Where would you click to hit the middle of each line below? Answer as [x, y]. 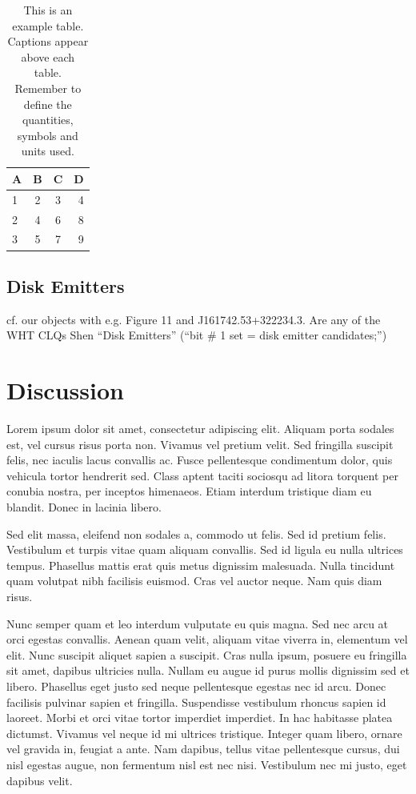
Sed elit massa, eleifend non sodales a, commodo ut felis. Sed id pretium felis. [196, 533]
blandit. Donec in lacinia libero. [84, 507]
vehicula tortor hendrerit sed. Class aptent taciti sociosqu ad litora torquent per [202, 475]
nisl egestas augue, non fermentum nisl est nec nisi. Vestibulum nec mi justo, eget [207, 764]
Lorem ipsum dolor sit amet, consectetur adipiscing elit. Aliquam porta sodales [200, 429]
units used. [48, 151]
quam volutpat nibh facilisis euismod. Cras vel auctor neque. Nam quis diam [194, 581]
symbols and [48, 135]
